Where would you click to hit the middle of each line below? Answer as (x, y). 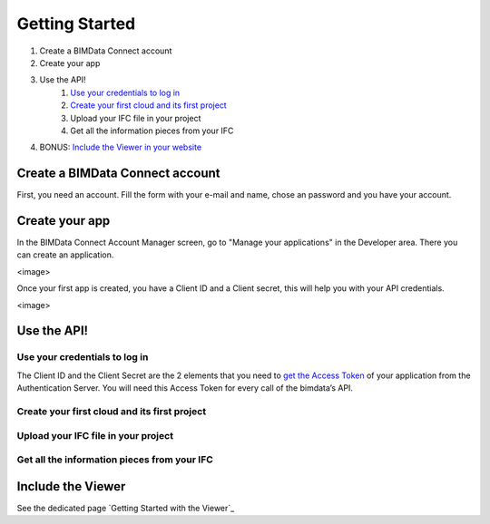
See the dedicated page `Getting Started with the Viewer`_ (126, 508)
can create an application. (65, 255)
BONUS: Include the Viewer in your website (121, 147)
